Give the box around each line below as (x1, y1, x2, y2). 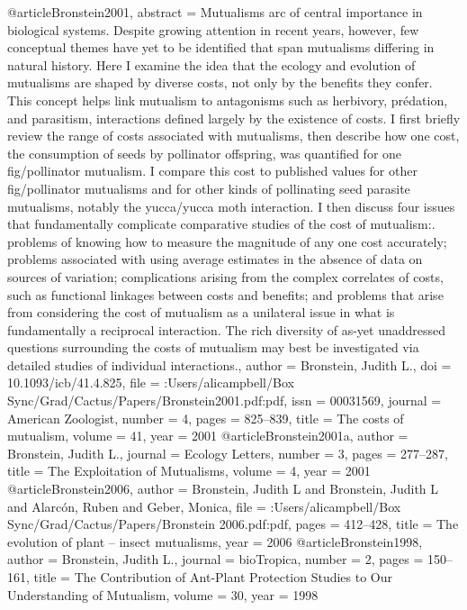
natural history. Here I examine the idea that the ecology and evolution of (7, 55, 416, 74)
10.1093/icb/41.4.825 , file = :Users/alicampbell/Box (7, 373, 294, 392)
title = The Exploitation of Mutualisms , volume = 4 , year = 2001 (7, 461, 371, 480)
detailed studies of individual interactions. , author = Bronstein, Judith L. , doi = (7, 355, 452, 374)
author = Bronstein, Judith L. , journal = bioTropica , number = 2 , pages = (7, 550, 424, 569)
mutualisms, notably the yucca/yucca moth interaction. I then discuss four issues (7, 196, 455, 215)
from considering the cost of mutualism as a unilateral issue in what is (7, 303, 395, 322)
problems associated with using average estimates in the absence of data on (7, 250, 423, 269)
